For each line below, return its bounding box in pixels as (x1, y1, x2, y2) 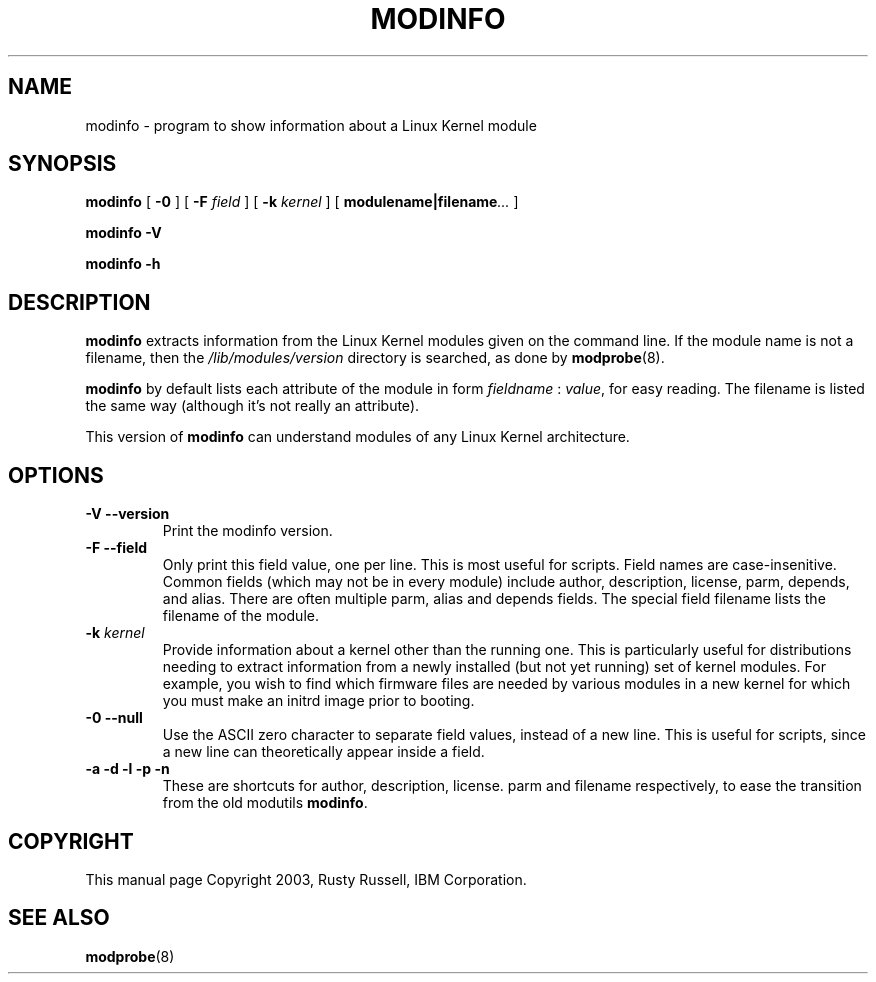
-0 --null (85, 709, 143, 727)
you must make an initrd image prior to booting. (162, 692, 475, 710)
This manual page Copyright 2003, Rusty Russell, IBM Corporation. (85, 870, 527, 888)
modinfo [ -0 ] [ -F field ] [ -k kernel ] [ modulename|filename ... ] (85, 193, 519, 211)
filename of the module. (162, 607, 319, 625)
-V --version (85, 505, 170, 523)
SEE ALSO (8, 905, 110, 931)
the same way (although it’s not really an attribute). (85, 397, 420, 415)
